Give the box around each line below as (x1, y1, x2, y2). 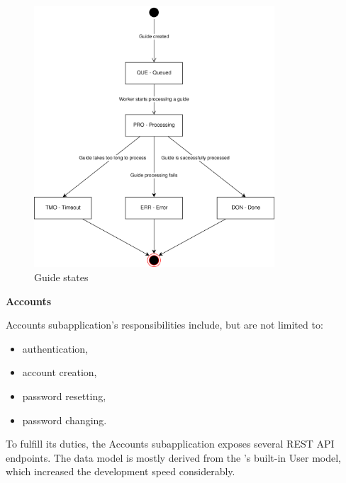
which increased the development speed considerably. (6, 464, 235, 479)
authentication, (22, 341, 88, 356)
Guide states (34, 270, 89, 285)
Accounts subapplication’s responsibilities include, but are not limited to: (6, 317, 323, 332)
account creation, (22, 365, 97, 380)
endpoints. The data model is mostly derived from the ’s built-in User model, (6, 450, 342, 465)
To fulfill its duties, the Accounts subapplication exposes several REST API (6, 436, 335, 451)
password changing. (22, 412, 107, 427)
